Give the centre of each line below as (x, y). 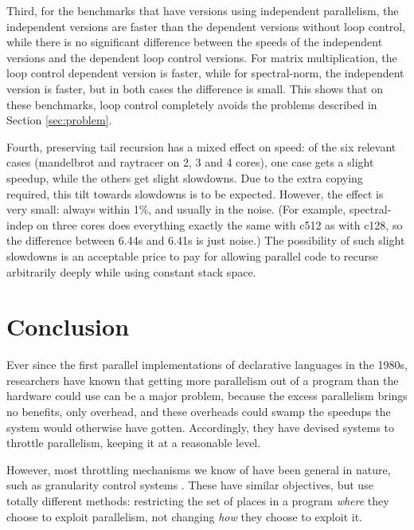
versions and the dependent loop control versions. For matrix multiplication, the (202, 57)
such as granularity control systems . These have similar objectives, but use (190, 485)
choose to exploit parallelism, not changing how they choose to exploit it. (184, 516)
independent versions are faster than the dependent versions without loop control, (206, 26)
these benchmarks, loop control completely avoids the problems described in (192, 104)
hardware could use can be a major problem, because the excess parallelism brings (207, 396)
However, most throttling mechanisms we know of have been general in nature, (199, 469)
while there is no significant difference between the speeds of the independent (195, 42)
